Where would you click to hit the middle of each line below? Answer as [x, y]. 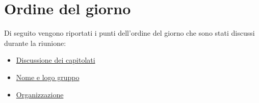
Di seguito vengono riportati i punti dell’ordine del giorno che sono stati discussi [129, 33]
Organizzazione [40, 94]
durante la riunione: [35, 43]
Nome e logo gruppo [48, 77]
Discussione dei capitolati [56, 60]
